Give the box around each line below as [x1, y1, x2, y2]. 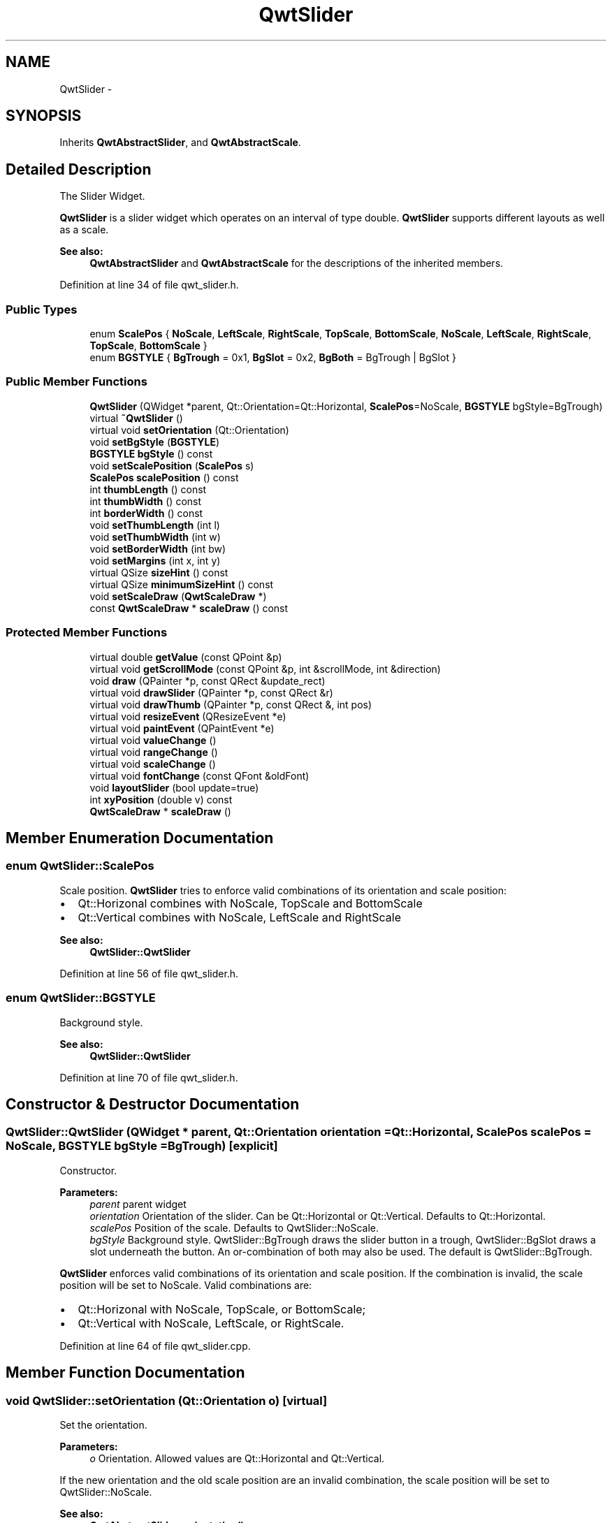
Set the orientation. [59, 1418, 147, 1431]
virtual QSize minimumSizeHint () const [89, 578, 274, 590]
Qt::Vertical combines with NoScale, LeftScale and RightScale [78, 910, 402, 924]
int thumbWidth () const [89, 495, 202, 507]
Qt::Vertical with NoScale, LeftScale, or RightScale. [78, 1316, 344, 1330]
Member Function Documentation [6, 1364, 245, 1382]
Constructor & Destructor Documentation [6, 1095, 300, 1113]
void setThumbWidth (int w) [89, 530, 221, 543]
